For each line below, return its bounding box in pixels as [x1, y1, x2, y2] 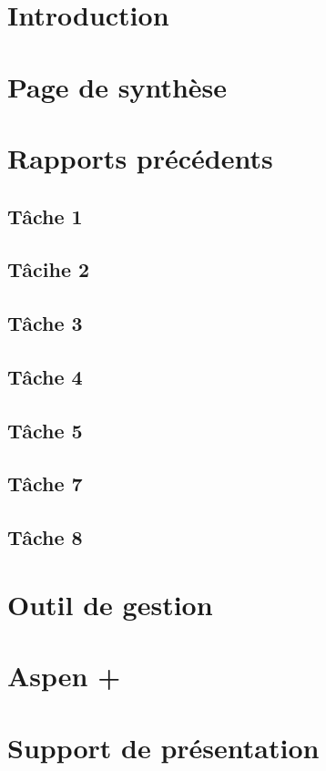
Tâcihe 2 [7, 255, 90, 283]
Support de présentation [7, 728, 320, 766]
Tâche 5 [7, 416, 83, 444]
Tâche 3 [7, 309, 83, 337]
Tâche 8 [7, 523, 83, 551]
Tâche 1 [7, 201, 83, 230]
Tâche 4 [7, 362, 83, 390]
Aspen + [7, 657, 121, 694]
